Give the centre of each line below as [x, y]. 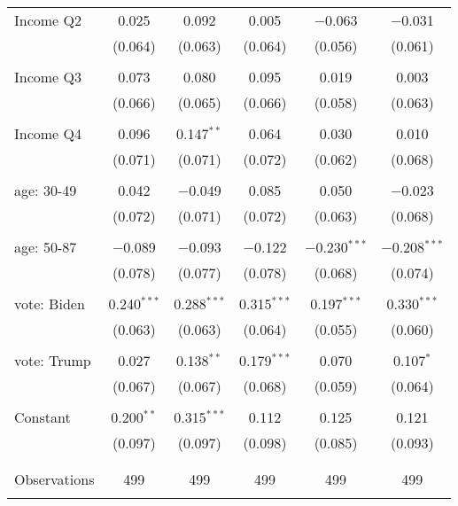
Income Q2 [48, 20]
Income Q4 [48, 133]
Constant [43, 417]
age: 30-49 [46, 190]
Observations [54, 479]
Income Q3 [48, 77]
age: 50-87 [46, 247]
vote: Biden [50, 304]
